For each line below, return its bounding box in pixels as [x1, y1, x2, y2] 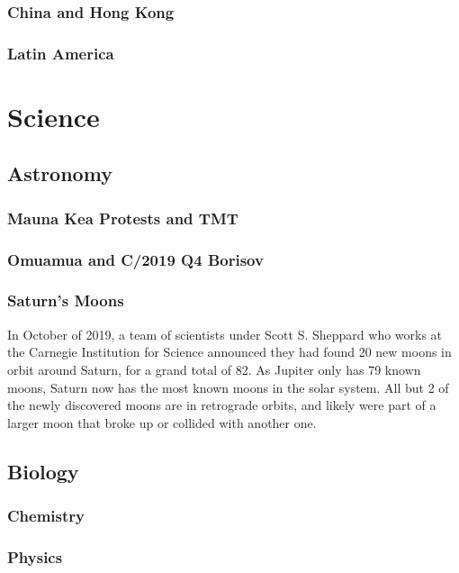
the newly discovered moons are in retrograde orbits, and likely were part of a [7, 396, 436, 414]
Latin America [7, 41, 114, 64]
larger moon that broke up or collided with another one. [7, 413, 317, 432]
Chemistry [7, 505, 85, 527]
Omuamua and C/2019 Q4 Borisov [7, 248, 264, 270]
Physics [7, 545, 63, 568]
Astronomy [7, 159, 112, 187]
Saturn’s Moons [7, 289, 124, 312]
